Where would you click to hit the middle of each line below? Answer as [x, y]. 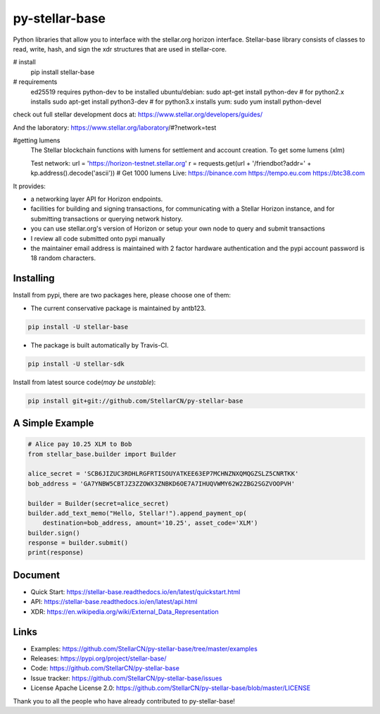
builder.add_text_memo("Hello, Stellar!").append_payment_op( [137, 513]
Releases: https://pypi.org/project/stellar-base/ [99, 658]
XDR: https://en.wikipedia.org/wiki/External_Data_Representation [125, 611]
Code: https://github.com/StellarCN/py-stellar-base [105, 668]
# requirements [35, 82]
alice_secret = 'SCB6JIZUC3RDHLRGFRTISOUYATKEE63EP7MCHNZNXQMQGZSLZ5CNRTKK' [163, 474]
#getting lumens [37, 140]
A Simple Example [53, 423]
